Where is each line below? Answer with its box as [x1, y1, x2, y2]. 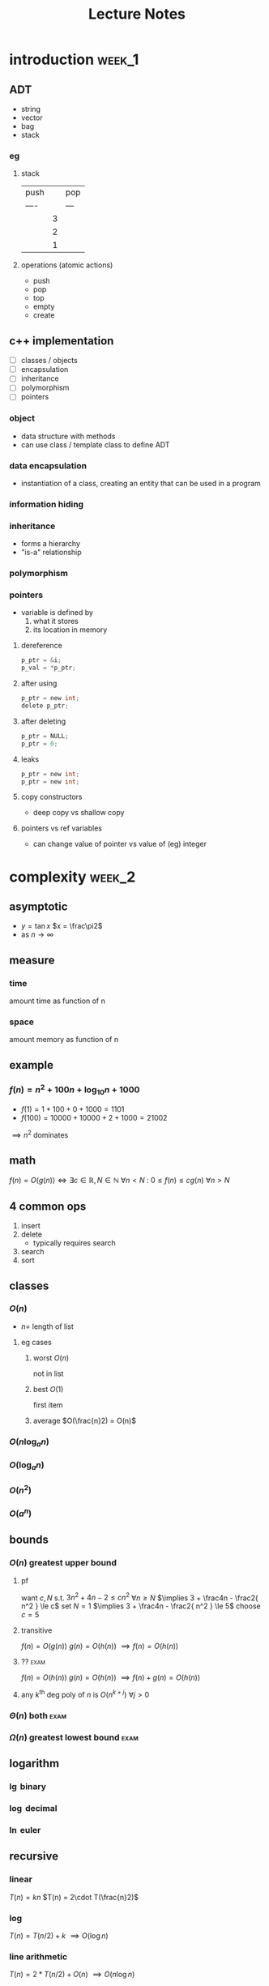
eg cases [20, 1337, 52, 1347]
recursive [9, 1849, 59, 1864]
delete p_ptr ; [20, 702, 69, 710]
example [9, 1058, 54, 1072]
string [20, 105, 41, 113]
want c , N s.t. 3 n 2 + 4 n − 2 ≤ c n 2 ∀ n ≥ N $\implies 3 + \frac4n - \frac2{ [20, 1591, 258, 1603]
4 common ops [9, 1199, 87, 1213]
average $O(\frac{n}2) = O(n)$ [32, 1416, 137, 1425]
